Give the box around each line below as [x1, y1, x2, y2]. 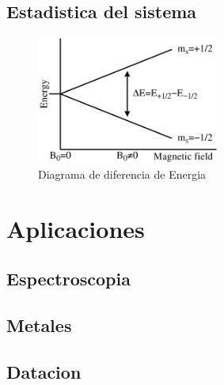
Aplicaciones [6, 212, 145, 244]
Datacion [6, 359, 82, 383]
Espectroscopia [6, 266, 131, 291]
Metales [6, 312, 72, 337]
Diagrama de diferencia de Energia [38, 165, 207, 182]
